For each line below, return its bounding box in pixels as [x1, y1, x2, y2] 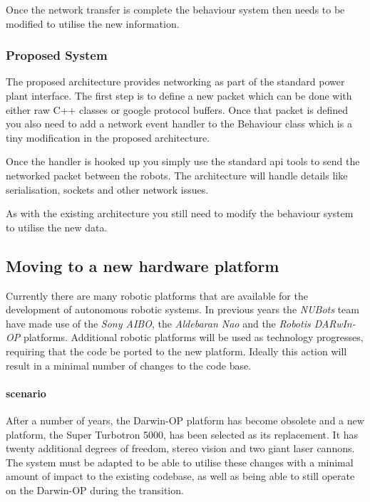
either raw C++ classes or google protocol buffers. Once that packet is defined [6, 102, 349, 117]
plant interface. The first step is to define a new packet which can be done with [6, 88, 352, 103]
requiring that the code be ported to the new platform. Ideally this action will [6, 343, 347, 358]
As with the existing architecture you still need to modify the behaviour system [6, 206, 354, 221]
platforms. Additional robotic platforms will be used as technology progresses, [23, 330, 364, 345]
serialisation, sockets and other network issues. [6, 182, 209, 197]
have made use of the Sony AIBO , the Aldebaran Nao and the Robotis [6, 315, 311, 330]
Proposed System [6, 46, 108, 64]
